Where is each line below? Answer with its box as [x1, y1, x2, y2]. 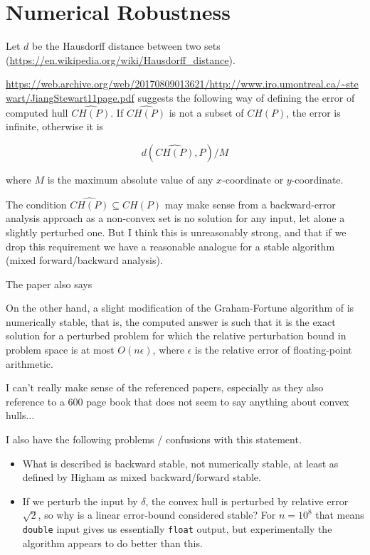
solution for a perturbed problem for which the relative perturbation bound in [6, 328, 347, 343]
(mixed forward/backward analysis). [6, 253, 163, 268]
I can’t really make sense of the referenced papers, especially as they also [6, 380, 324, 395]
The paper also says [6, 276, 92, 291]
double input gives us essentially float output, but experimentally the [22, 522, 332, 536]
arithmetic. [6, 356, 53, 371]
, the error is [286, 105, 341, 120]
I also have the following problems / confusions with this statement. [6, 432, 302, 447]
